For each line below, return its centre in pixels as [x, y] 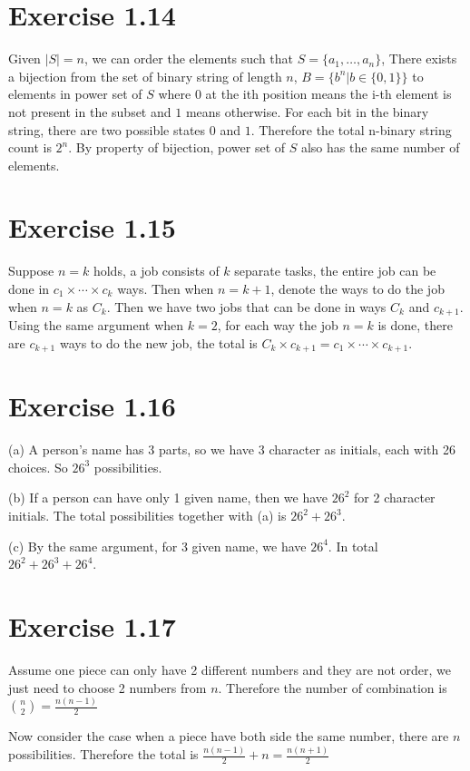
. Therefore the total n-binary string [351, 129]
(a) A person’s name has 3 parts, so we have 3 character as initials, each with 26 [232, 449]
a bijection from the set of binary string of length [145, 76]
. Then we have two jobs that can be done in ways [246, 306]
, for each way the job [278, 325]
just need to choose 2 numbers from [108, 687]
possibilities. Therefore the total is [103, 754]
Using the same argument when [96, 325]
